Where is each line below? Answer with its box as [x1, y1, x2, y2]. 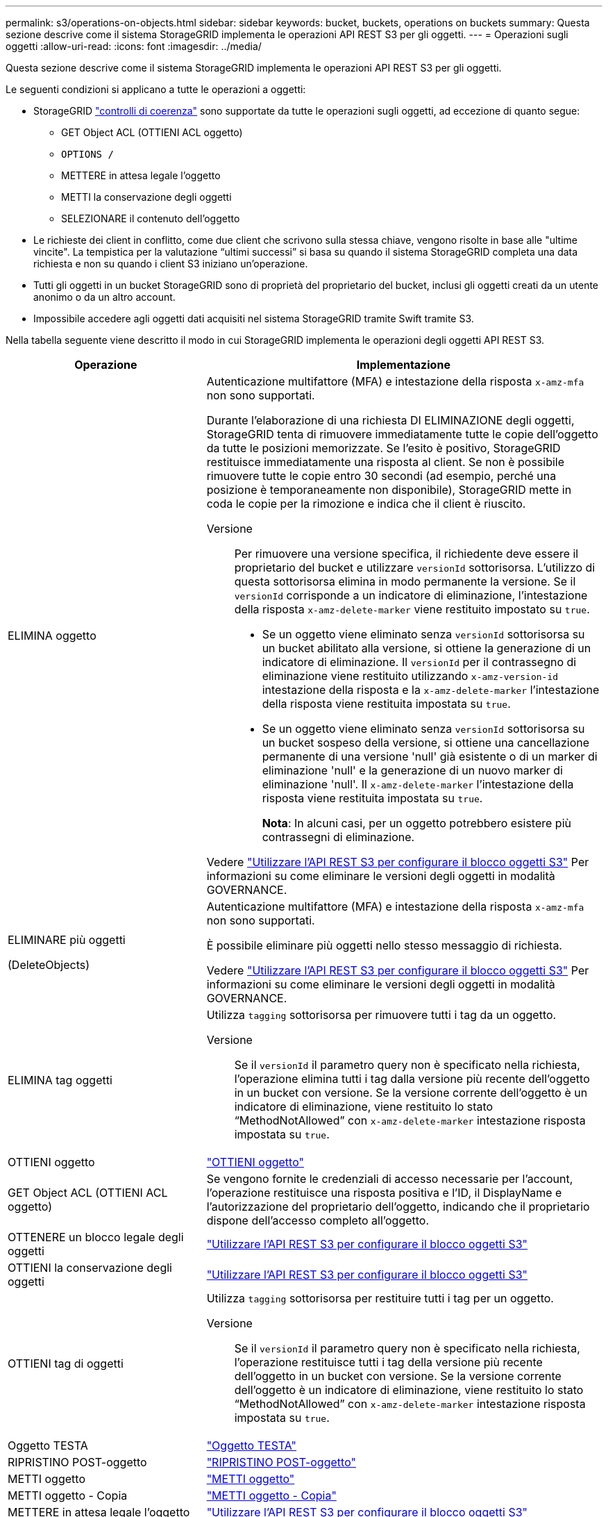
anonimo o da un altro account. [33, 291, 176, 303]
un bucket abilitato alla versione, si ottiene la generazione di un [262, 641, 591, 655]
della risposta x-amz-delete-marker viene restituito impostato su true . [234, 602, 590, 616]
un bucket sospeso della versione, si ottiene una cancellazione [262, 736, 590, 749]
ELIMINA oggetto [8, 629, 96, 643]
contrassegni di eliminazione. [262, 830, 415, 844]
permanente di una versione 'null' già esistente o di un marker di [262, 749, 598, 763]
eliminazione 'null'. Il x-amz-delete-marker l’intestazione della [262, 777, 574, 791]
